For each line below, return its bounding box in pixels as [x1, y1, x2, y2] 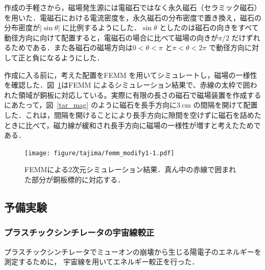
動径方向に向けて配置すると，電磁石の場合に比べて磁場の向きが [4, 32, 218, 43]
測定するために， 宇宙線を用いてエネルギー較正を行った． [4, 256, 199, 267]
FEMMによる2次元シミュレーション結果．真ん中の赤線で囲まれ [25, 164, 236, 175]
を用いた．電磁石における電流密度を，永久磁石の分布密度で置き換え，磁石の [4, 12, 261, 23]
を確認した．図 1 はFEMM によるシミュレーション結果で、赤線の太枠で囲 [4, 79, 250, 90]
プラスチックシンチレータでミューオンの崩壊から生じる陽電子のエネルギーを [4, 246, 261, 257]
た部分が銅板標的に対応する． [25, 174, 125, 184]
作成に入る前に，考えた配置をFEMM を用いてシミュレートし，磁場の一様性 [4, 69, 257, 80]
